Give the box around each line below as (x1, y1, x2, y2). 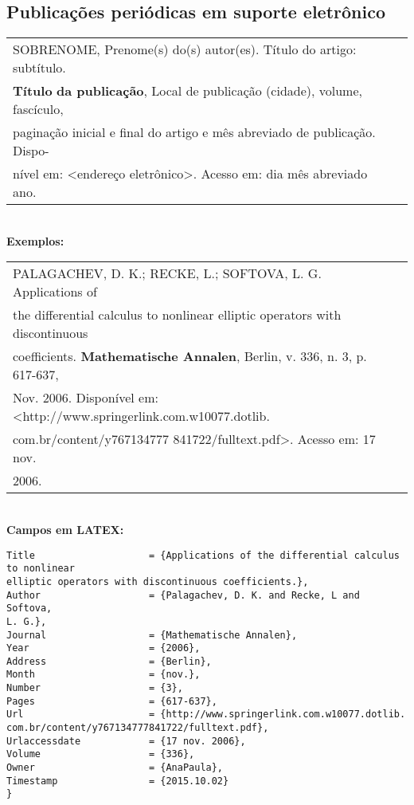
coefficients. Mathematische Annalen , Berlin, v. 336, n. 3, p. (13, 347, 367, 366)
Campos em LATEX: (6, 520, 124, 537)
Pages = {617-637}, (6, 695, 217, 707)
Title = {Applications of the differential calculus (6, 549, 400, 561)
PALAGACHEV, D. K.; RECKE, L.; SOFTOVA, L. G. (13, 264, 322, 283)
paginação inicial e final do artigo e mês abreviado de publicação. (13, 123, 376, 142)
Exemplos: (6, 232, 64, 249)
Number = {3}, (6, 682, 183, 694)
